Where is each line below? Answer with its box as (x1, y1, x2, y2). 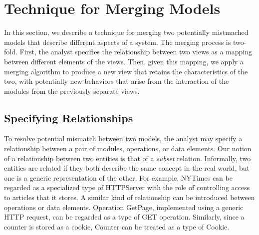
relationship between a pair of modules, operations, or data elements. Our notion (4, 143, 252, 154)
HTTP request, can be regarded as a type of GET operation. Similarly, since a (4, 212, 245, 222)
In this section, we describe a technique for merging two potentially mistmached (4, 27, 249, 37)
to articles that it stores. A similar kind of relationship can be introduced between (4, 192, 255, 203)
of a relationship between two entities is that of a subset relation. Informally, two (4, 153, 251, 163)
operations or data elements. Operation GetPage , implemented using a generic (4, 202, 244, 212)
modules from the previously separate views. (4, 85, 140, 96)
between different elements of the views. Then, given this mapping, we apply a (4, 56, 244, 66)
